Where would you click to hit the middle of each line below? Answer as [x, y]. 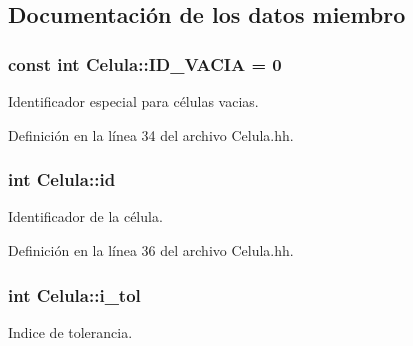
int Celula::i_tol [74, 294]
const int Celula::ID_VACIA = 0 [145, 63]
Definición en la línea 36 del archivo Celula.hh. [151, 250]
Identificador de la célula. [85, 216]
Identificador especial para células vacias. [133, 101]
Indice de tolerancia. [70, 331]
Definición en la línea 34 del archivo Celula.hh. [151, 134]
